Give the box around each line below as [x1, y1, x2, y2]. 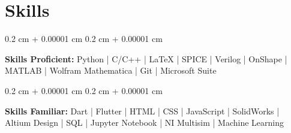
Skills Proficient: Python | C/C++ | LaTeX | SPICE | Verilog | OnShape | [5, 52, 287, 65]
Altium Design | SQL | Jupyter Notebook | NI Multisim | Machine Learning [5, 116, 284, 129]
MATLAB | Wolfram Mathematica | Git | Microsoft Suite [5, 64, 217, 77]
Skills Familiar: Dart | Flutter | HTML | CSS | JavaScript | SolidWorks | [5, 104, 280, 117]
